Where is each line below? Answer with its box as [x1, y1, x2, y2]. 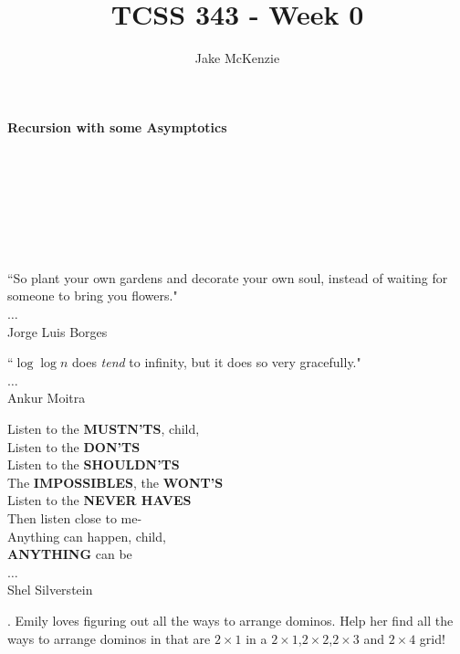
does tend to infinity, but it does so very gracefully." [71, 353, 361, 372]
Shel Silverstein [7, 580, 93, 599]
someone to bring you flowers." [7, 286, 178, 305]
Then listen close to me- [7, 509, 142, 527]
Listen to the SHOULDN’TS [7, 455, 180, 474]
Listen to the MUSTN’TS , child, [7, 419, 200, 438]
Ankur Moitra [7, 388, 86, 407]
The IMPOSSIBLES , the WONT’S [7, 472, 224, 491]
